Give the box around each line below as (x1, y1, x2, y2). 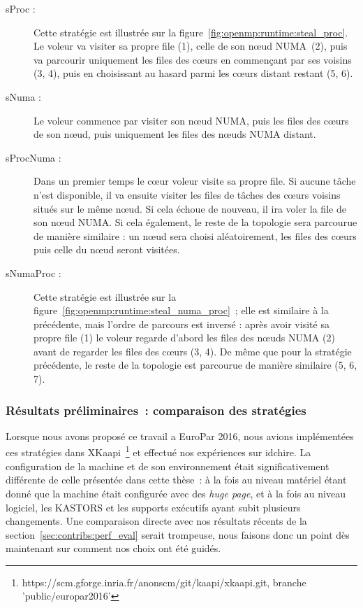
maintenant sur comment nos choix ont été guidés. (6, 541, 221, 556)
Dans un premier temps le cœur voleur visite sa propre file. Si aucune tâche (34, 174, 356, 188)
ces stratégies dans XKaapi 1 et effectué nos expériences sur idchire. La (6, 443, 311, 460)
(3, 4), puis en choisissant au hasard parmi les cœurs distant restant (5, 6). (34, 66, 353, 80)
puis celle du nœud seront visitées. (34, 242, 180, 257)
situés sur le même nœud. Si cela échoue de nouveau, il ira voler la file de (34, 201, 346, 215)
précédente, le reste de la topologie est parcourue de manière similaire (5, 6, (34, 358, 357, 372)
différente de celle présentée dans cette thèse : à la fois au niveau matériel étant (6, 472, 347, 487)
